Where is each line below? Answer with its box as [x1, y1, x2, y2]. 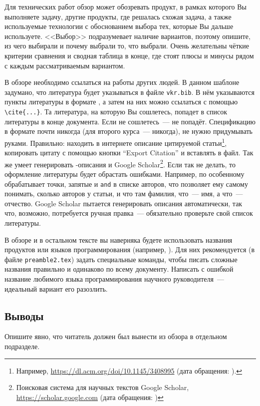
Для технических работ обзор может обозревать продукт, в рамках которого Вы [4, 1, 247, 11]
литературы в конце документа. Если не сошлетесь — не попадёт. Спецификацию [4, 116, 256, 126]
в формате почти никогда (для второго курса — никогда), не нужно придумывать [4, 126, 253, 136]
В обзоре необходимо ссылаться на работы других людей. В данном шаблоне [4, 77, 240, 87]
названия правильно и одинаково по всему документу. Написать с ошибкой [4, 264, 234, 274]
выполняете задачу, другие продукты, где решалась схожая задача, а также [4, 11, 232, 21]
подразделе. [4, 341, 40, 351]
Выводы [4, 308, 44, 323]
